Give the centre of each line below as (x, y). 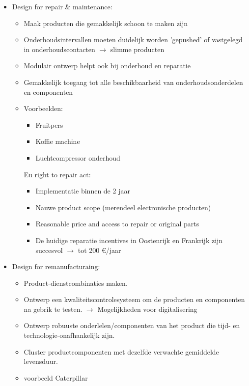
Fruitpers (49, 124)
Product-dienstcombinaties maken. (76, 283)
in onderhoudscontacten (59, 49)
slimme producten (137, 49)
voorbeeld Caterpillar (56, 377)
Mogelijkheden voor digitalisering (147, 309)
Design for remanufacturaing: (56, 266)
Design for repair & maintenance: (62, 6)
